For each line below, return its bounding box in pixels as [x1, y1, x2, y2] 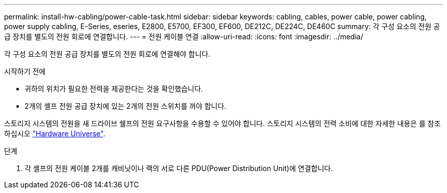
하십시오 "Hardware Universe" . [4, 129, 106, 138]
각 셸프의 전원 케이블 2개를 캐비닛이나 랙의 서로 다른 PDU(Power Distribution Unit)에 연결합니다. [24, 164, 333, 173]
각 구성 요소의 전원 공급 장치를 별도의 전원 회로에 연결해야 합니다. [4, 50, 211, 58]
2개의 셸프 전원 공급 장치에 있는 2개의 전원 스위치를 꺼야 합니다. [24, 102, 227, 110]
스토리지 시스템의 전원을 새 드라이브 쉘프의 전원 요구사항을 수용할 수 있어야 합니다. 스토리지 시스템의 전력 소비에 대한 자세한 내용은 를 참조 [4, 119, 441, 128]
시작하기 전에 [4, 67, 46, 76]
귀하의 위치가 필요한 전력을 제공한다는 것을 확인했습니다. [24, 84, 203, 93]
